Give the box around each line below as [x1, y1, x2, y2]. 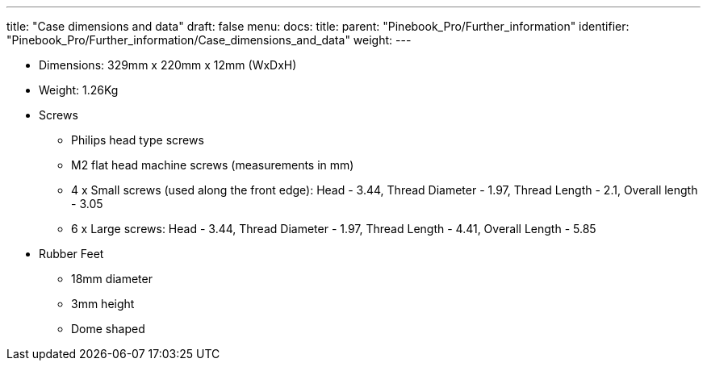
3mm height [71, 297, 135, 311]
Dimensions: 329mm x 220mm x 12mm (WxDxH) [39, 58, 297, 72]
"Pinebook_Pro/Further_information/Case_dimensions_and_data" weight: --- [6, 33, 412, 47]
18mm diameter [71, 272, 153, 286]
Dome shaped [71, 322, 145, 336]
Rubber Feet [39, 247, 104, 261]
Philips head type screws [71, 133, 204, 147]
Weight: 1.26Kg [39, 83, 119, 97]
